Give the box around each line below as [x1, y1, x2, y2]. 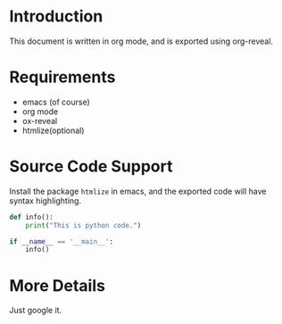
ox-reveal [21, 115, 58, 126]
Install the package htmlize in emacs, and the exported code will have [9, 186, 267, 196]
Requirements [9, 67, 116, 87]
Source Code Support [9, 156, 173, 177]
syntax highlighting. [9, 195, 82, 206]
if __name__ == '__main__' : [9, 237, 114, 246]
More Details [9, 275, 105, 295]
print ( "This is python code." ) [25, 220, 142, 229]
